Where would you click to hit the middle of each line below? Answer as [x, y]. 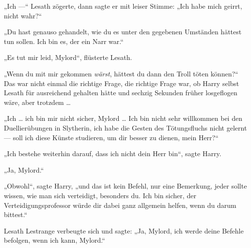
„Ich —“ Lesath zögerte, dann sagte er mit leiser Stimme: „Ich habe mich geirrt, [123, 6]
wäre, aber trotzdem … [37, 102]
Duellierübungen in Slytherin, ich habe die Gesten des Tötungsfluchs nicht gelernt [125, 127]
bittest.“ [16, 214]
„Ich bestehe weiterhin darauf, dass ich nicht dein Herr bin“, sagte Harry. [113, 153]
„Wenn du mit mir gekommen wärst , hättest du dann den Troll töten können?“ [121, 73]
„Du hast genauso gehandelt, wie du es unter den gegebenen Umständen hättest [123, 32]
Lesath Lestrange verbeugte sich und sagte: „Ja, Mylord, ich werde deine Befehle [124, 230]
